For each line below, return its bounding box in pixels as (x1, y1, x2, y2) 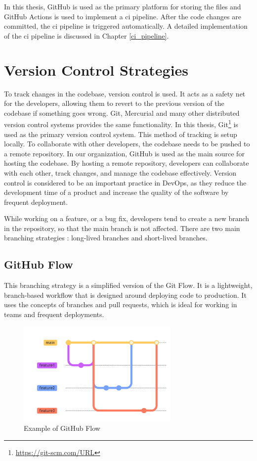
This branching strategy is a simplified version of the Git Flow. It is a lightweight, (4, 280, 253, 290)
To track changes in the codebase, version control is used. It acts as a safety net (4, 88, 246, 98)
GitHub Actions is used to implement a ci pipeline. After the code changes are (4, 11, 241, 21)
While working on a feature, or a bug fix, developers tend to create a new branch (4, 213, 250, 224)
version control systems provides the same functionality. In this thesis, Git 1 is (4, 118, 238, 129)
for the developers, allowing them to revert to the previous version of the (4, 98, 224, 108)
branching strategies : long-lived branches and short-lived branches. (4, 232, 208, 243)
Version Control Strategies (4, 59, 189, 80)
